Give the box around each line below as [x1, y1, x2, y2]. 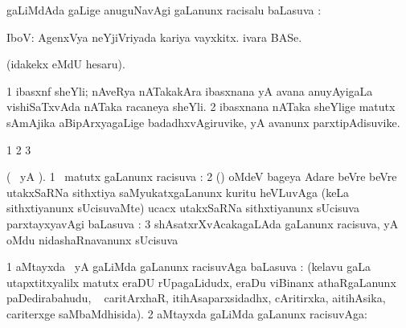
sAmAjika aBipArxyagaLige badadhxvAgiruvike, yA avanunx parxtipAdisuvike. [6, 113, 400, 130]
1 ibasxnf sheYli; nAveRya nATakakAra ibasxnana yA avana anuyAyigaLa [6, 82, 373, 99]
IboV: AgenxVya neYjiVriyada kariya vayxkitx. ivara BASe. [6, 28, 302, 45]
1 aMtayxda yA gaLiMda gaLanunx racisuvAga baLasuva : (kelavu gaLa [6, 258, 371, 275]
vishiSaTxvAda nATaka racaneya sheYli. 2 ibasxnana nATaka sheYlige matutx [6, 98, 396, 115]
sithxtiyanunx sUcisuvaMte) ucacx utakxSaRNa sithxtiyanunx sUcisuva [6, 199, 359, 216]
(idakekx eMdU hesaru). [6, 55, 125, 72]
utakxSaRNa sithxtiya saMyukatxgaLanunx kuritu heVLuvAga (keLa [6, 183, 350, 200]
